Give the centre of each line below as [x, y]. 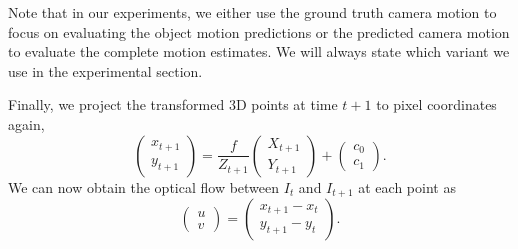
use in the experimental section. [105, 70]
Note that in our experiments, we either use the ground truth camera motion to [252, 12]
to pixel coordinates [436, 104]
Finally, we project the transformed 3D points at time [173, 104]
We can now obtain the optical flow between [144, 186]
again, [26, 123]
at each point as [407, 186]
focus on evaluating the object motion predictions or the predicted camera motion [259, 31]
